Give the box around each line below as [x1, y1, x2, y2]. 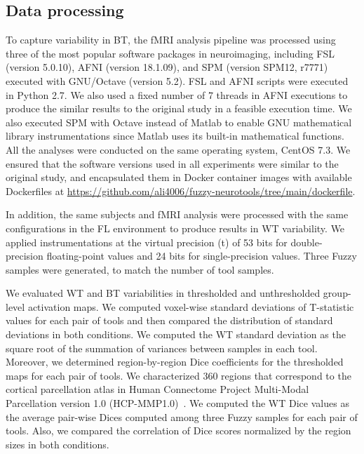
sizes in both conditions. [6, 436, 109, 451]
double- [290, 234, 323, 249]
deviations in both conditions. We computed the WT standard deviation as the [6, 327, 346, 342]
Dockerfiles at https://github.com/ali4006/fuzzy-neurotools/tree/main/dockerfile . [6, 183, 356, 198]
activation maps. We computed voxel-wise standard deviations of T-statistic [27, 299, 354, 314]
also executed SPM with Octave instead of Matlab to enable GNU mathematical [6, 114, 352, 129]
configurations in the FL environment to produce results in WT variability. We [6, 220, 345, 235]
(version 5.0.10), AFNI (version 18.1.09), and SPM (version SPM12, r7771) [6, 60, 328, 74]
